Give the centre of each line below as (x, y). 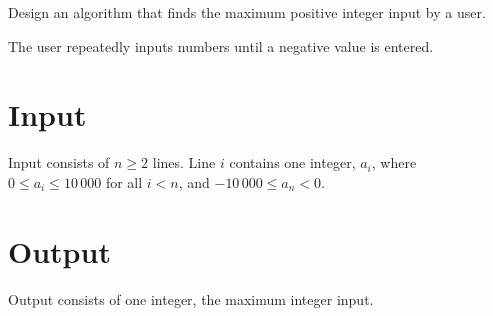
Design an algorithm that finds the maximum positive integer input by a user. (247, 12)
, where (394, 162)
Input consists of (59, 162)
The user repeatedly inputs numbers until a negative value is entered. (221, 45)
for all (124, 181)
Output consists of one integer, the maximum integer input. (191, 298)
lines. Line (184, 162)
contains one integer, (292, 162)
